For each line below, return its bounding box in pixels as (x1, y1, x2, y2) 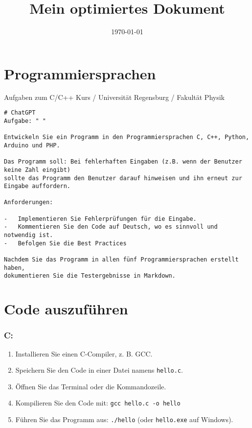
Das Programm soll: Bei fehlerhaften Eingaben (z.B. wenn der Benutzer (4, 158, 242, 166)
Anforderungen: (4, 199, 53, 206)
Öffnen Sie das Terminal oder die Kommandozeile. (15, 381, 166, 391)
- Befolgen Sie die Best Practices (4, 239, 127, 247)
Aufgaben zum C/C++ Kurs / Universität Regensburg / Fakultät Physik (4, 92, 225, 102)
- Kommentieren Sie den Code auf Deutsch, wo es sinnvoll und (4, 223, 218, 231)
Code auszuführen (4, 299, 128, 319)
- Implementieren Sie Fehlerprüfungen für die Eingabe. (4, 215, 197, 222)
